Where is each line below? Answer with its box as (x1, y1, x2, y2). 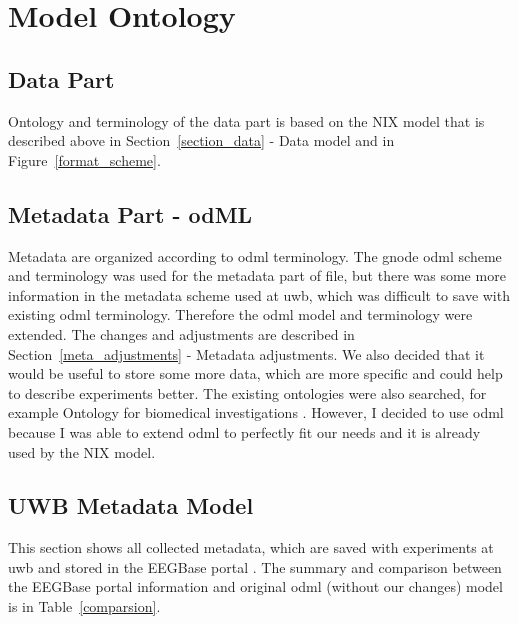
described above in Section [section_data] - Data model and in (8, 130, 395, 151)
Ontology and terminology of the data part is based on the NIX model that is (8, 110, 485, 131)
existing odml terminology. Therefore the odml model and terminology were (8, 304, 473, 325)
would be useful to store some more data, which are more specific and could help (8, 363, 503, 384)
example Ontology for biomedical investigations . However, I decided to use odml (8, 402, 504, 423)
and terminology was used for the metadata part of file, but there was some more (8, 265, 506, 286)
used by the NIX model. (8, 441, 156, 462)
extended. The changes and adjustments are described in (8, 323, 355, 344)
